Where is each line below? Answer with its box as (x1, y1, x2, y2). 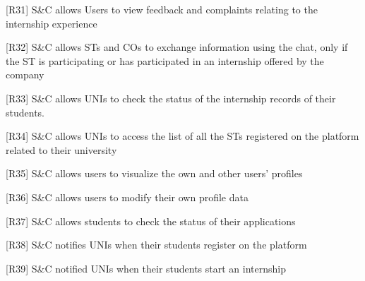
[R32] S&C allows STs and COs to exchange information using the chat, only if (6, 40, 348, 54)
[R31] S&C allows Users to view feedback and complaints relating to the (6, 2, 318, 16)
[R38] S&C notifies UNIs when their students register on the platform (6, 237, 307, 252)
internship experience (6, 16, 97, 30)
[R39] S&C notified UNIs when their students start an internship (6, 261, 286, 275)
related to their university (6, 142, 117, 157)
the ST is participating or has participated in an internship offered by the (6, 53, 324, 68)
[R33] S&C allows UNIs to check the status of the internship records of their (6, 90, 336, 105)
